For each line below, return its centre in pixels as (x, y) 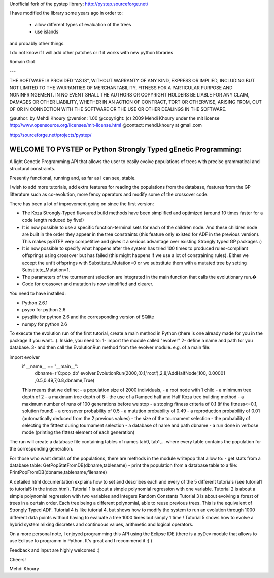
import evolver (25, 357)
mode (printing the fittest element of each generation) (78, 432)
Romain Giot (22, 62)
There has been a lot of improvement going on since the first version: (82, 204)
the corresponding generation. (41, 449)
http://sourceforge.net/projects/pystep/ (50, 135)
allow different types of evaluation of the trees (83, 24)
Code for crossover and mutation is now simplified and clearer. (88, 284)
